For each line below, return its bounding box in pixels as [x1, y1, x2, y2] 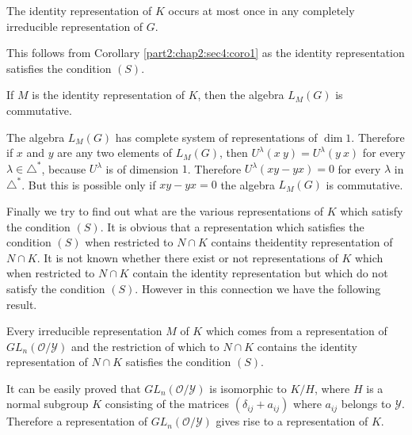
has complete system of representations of [115, 128, 318, 145]
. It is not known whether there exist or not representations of [36, 249, 338, 265]
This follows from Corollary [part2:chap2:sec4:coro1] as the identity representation [6, 44, 405, 61]
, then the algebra [197, 86, 284, 103]
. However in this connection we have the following [135, 280, 381, 296]
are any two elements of [57, 144, 173, 161]
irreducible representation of [6, 17, 143, 34]
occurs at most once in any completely [168, 2, 355, 18]
